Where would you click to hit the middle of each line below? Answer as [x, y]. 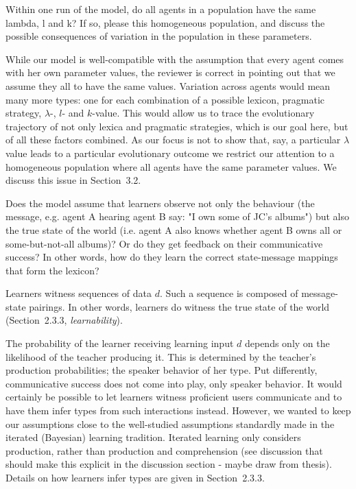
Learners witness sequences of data [79, 293]
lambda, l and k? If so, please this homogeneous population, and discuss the [165, 22]
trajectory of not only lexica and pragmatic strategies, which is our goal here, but [177, 126]
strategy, [24, 113]
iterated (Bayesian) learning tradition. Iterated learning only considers [153, 437]
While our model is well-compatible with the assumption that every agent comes [175, 59]
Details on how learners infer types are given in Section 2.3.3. [135, 477]
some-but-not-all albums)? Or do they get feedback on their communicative [164, 243]
